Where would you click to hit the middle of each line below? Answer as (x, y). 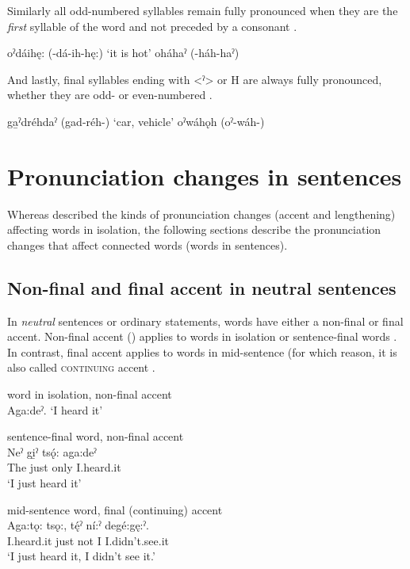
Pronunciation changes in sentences (205, 176)
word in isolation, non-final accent (90, 394)
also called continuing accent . (81, 367)
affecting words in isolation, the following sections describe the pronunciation (194, 229)
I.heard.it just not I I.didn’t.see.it (88, 540)
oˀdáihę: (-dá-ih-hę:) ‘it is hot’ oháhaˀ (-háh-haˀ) (123, 53)
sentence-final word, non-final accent (96, 436)
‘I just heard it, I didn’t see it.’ (81, 556)
